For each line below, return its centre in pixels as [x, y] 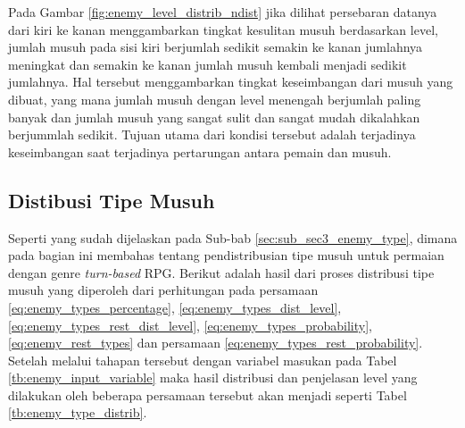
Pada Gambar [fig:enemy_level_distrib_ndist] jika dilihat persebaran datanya [223, 12]
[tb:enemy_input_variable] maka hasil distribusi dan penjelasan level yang [213, 378]
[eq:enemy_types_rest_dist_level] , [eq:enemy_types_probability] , [190, 325]
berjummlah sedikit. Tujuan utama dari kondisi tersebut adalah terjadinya [212, 134]
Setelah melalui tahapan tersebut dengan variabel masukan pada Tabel [203, 360]
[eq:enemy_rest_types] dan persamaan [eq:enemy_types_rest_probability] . [216, 343]
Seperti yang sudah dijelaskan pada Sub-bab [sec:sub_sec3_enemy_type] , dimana [233, 237]
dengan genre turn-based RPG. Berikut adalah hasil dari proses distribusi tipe [221, 272]
